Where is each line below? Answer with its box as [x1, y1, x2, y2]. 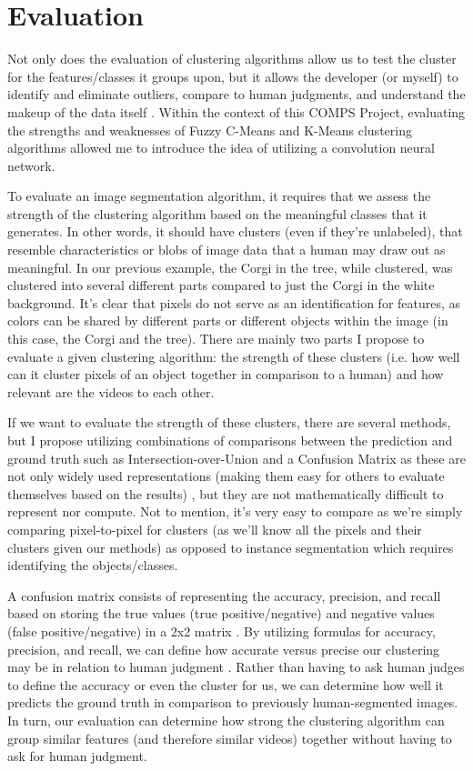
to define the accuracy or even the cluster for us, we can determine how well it [7, 675, 444, 694]
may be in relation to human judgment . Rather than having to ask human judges [7, 657, 465, 676]
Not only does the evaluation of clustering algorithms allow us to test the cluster [7, 49, 457, 68]
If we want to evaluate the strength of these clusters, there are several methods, [7, 413, 451, 432]
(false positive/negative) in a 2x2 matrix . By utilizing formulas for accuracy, [7, 621, 436, 640]
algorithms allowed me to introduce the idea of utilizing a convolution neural [7, 138, 435, 157]
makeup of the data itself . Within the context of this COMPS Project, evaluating [7, 102, 466, 121]
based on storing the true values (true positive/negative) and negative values [7, 604, 435, 623]
